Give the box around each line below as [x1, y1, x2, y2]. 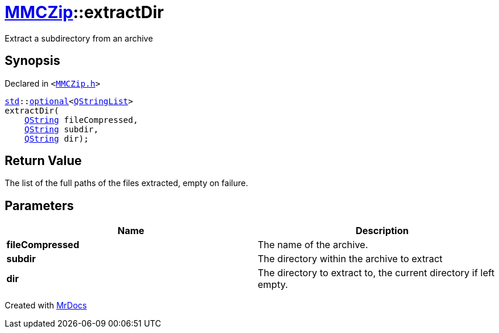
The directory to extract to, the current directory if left [258, 267, 495, 279]
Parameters [5, 198, 74, 213]
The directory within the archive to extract [258, 253, 443, 265]
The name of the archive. [258, 239, 368, 251]
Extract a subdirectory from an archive [5, 33, 153, 43]
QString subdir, [24, 124, 99, 134]
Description [356, 225, 409, 237]
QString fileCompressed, [24, 115, 138, 125]
